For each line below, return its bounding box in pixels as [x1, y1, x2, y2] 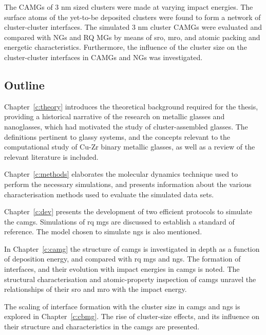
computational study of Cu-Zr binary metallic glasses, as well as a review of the [4, 141, 255, 152]
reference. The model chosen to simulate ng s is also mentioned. [4, 226, 202, 237]
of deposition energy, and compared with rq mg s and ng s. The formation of [4, 253, 241, 264]
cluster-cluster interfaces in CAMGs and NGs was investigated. [4, 51, 203, 62]
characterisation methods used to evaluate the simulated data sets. [4, 189, 214, 199]
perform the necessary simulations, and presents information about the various [4, 178, 252, 189]
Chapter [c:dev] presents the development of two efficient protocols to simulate [4, 206, 252, 217]
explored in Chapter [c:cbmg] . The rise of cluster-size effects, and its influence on [4, 311, 260, 322]
